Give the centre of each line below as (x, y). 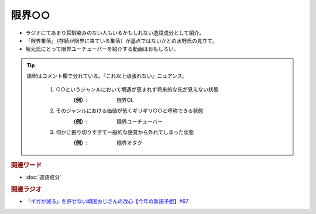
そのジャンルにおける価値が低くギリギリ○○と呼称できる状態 (130, 111)
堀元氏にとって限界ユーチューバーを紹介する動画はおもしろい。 (102, 49)
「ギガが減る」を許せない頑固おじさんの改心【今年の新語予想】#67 (107, 201)
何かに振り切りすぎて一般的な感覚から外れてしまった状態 (125, 132)
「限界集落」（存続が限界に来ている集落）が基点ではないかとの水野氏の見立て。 (121, 40)
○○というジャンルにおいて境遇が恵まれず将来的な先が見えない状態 (137, 89)
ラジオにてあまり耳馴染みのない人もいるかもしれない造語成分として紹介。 (115, 33)
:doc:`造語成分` (44, 177)
